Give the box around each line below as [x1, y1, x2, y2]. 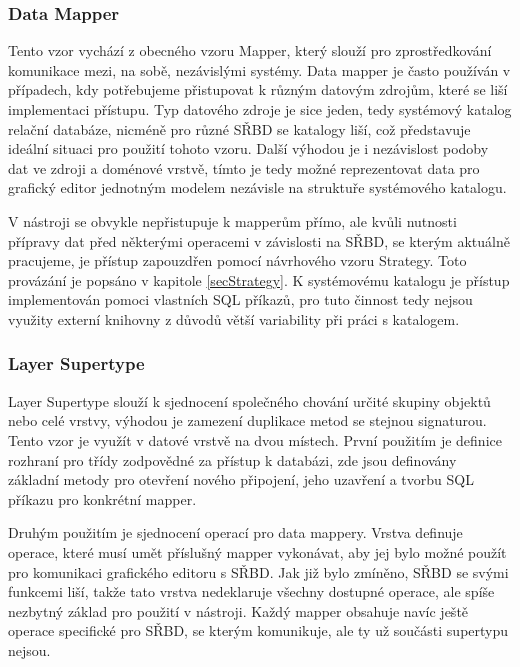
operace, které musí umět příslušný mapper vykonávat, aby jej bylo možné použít [8, 541, 507, 562]
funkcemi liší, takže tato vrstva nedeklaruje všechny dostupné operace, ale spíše [8, 581, 495, 602]
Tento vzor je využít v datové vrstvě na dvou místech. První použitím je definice [8, 429, 502, 450]
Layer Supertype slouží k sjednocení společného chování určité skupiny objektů [8, 390, 491, 411]
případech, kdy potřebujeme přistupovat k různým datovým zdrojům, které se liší [8, 79, 508, 100]
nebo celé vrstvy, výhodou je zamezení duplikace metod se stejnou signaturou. [8, 410, 487, 431]
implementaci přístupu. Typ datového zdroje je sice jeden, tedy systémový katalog [8, 99, 512, 119]
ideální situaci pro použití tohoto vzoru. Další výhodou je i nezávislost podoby [8, 138, 489, 159]
